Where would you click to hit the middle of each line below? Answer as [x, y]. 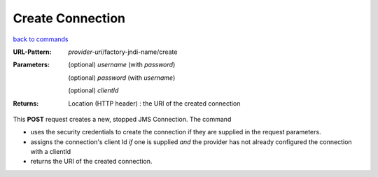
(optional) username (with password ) [122, 65]
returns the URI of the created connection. [91, 162]
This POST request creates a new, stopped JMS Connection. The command [122, 119]
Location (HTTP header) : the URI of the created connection [154, 103]
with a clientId [51, 152]
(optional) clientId [93, 90]
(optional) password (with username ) [122, 78]
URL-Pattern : [32, 52]
